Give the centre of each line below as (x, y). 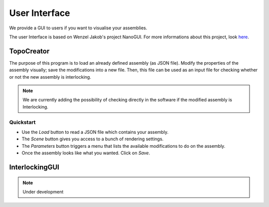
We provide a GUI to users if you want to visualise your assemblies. (78, 28)
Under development (43, 192)
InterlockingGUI (34, 167)
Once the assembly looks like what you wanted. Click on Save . (86, 153)
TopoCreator (29, 51)
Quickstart (22, 122)
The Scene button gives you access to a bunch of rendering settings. (93, 139)
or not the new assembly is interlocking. (50, 77)
